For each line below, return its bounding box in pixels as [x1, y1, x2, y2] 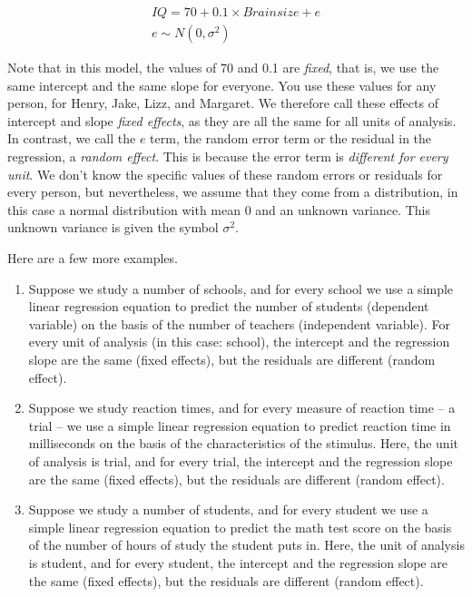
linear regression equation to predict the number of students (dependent [28, 297, 429, 316]
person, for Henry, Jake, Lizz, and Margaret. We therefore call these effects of [7, 93, 438, 113]
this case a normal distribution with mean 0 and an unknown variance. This [7, 200, 430, 219]
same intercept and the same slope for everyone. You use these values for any [7, 75, 437, 94]
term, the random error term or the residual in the [150, 129, 432, 148]
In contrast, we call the [7, 129, 136, 148]
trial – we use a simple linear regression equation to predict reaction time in [28, 416, 451, 435]
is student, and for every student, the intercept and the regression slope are [28, 553, 447, 572]
